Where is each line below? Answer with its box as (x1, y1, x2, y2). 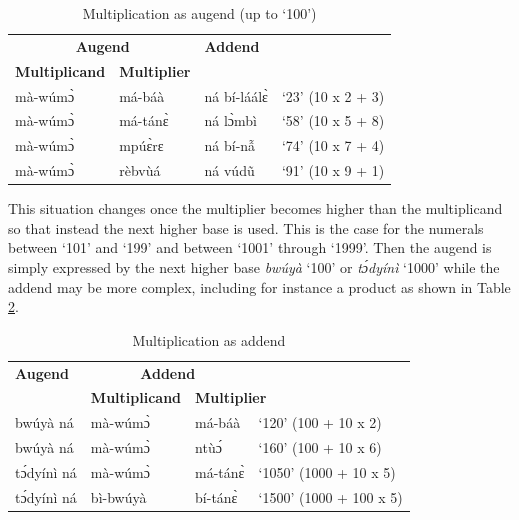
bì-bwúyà (90, 486, 147, 507)
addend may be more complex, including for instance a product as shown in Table (8, 276, 511, 297)
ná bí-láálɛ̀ (204, 85, 268, 106)
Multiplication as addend (132, 329, 286, 350)
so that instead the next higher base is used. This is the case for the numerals (8, 217, 484, 238)
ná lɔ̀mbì (204, 110, 258, 131)
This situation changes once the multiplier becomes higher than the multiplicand (8, 198, 503, 219)
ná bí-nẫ (204, 135, 256, 156)
